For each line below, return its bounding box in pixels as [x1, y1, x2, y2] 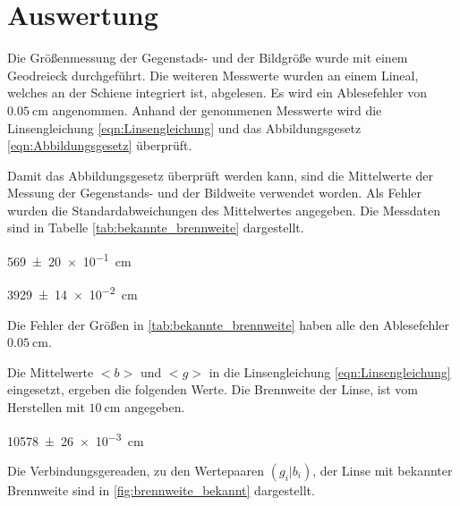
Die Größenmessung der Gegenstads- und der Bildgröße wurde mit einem [7, 48, 408, 67]
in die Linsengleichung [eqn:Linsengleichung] [209, 362, 451, 381]
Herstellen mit [7, 397, 85, 416]
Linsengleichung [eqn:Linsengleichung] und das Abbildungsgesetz [7, 118, 362, 137]
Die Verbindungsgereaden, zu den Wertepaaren [7, 460, 265, 479]
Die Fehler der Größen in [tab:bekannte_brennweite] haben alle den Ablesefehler [7, 315, 449, 333]
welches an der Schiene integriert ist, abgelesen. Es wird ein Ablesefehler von [7, 83, 427, 102]
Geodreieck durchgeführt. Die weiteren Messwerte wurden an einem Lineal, [7, 65, 419, 84]
